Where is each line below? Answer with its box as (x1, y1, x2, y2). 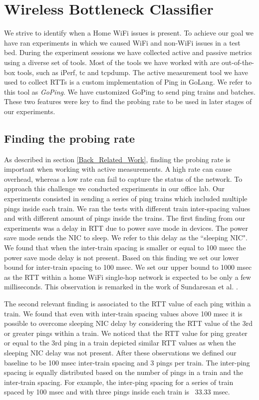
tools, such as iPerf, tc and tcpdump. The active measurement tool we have (17, 67, 248, 77)
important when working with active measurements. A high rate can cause (4, 164, 232, 174)
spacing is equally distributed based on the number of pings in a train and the (4, 367, 243, 377)
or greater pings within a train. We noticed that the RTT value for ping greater (4, 327, 248, 338)
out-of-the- (222, 57, 255, 67)
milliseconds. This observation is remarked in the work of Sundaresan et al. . (4, 281, 238, 292)
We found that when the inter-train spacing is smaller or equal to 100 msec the (4, 242, 246, 253)
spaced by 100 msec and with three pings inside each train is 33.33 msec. (4, 386, 230, 397)
